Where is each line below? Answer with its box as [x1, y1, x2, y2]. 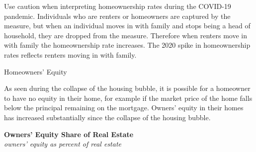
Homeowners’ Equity [4, 66, 67, 76]
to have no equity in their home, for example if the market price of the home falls [4, 92, 253, 103]
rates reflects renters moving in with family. [4, 49, 137, 60]
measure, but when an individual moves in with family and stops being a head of [4, 20, 251, 31]
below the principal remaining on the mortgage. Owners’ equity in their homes [4, 102, 244, 113]
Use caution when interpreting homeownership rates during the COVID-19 [4, 1, 231, 11]
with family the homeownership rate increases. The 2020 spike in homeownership [4, 40, 251, 50]
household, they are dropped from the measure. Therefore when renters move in [4, 30, 247, 40]
